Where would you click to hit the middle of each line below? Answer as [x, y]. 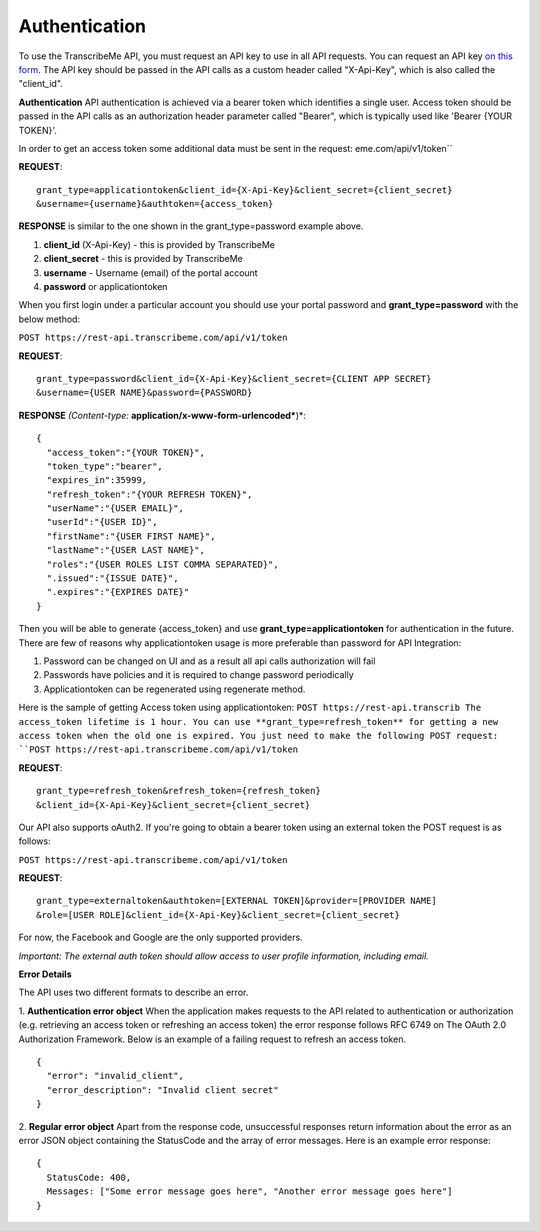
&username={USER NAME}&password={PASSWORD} [144, 393]
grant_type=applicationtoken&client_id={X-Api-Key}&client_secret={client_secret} [244, 189]
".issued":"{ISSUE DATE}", [112, 578]
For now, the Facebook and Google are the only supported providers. [161, 937]
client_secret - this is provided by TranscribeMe [143, 259]
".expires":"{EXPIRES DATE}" [118, 592]
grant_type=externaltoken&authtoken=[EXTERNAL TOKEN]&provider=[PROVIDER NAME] [236, 901]
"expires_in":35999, [97, 480]
